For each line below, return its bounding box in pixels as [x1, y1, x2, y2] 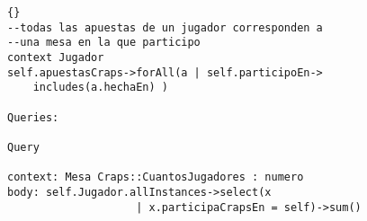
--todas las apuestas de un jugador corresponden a [7, 21, 323, 34]
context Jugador [7, 50, 104, 64]
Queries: [7, 110, 59, 124]
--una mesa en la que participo [7, 36, 201, 49]
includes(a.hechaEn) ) [32, 81, 168, 94]
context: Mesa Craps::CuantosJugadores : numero [7, 171, 304, 184]
